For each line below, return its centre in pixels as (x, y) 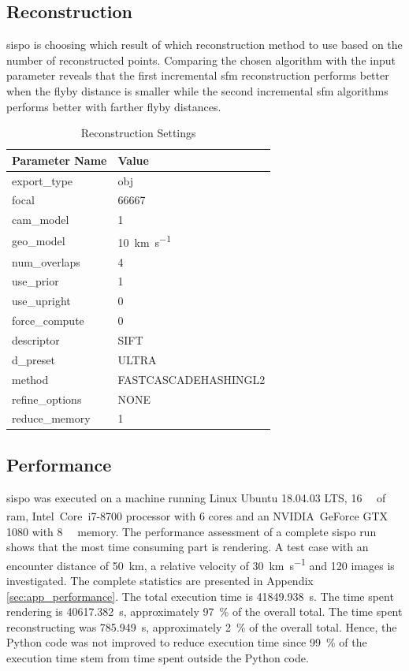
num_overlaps (46, 261)
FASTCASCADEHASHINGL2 (191, 379)
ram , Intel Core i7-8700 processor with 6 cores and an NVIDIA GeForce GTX (197, 515)
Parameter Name (59, 160)
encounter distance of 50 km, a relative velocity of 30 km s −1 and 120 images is (201, 564)
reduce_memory (51, 418)
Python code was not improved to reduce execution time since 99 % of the (187, 642)
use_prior (35, 281)
